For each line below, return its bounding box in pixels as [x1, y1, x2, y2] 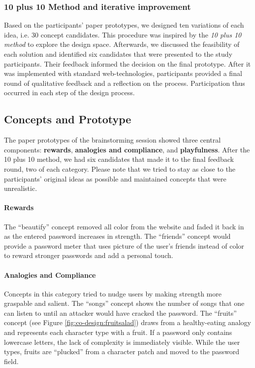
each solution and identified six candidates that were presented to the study [4, 49, 233, 59]
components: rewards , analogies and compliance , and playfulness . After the [4, 144, 250, 154]
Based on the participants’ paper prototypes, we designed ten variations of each [4, 20, 244, 30]
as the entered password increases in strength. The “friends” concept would [4, 231, 231, 241]
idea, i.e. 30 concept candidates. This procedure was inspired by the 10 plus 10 [4, 29, 242, 39]
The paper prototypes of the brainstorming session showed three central [4, 135, 221, 145]
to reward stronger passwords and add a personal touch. [4, 250, 173, 260]
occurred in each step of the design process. [4, 87, 135, 98]
